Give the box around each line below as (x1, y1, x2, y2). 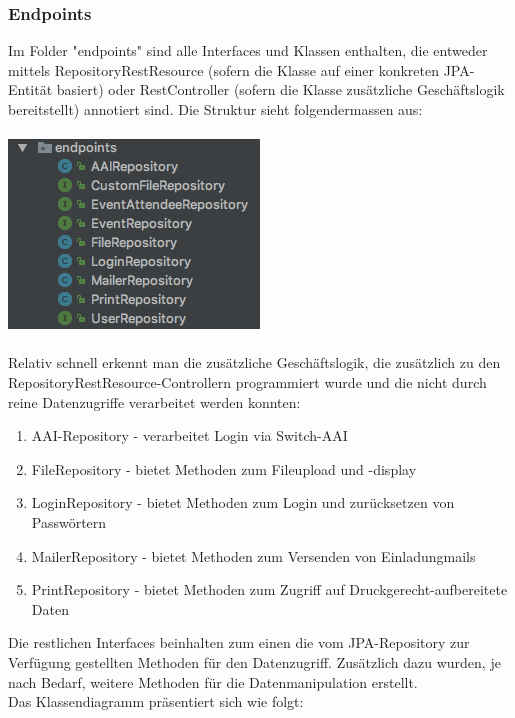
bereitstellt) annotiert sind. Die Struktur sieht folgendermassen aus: (8, 99, 423, 119)
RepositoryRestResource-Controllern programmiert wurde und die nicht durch (8, 371, 487, 392)
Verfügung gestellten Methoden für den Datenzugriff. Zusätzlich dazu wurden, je (8, 651, 501, 672)
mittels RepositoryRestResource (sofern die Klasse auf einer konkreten (8, 59, 440, 80)
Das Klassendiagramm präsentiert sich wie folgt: (8, 691, 304, 712)
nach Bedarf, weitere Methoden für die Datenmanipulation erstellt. (8, 671, 418, 692)
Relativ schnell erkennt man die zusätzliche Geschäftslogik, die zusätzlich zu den (8, 352, 501, 373)
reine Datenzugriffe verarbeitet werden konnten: (8, 391, 301, 412)
